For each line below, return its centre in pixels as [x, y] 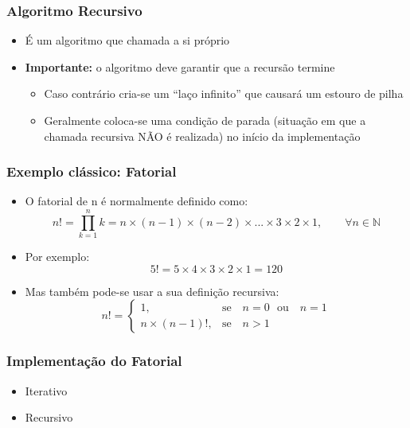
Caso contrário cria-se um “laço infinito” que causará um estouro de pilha [224, 93]
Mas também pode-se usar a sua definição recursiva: [152, 291]
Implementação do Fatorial [94, 361]
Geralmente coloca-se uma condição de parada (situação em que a [205, 120]
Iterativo [46, 390]
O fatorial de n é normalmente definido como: [137, 201]
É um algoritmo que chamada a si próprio [127, 40]
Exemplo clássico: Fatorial [92, 171]
